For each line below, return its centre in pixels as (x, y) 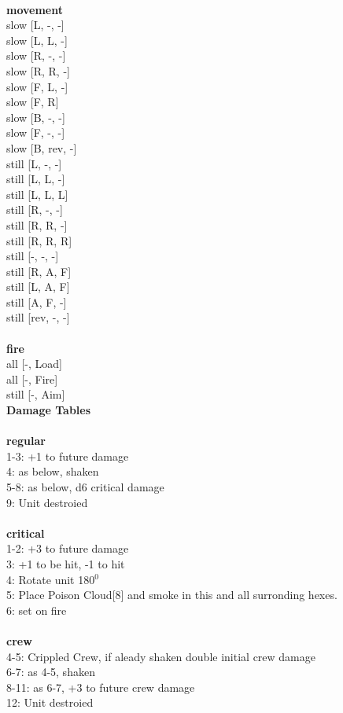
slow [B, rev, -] (42, 147)
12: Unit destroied (50, 702)
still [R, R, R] (39, 240)
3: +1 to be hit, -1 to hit (66, 563)
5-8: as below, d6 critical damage (85, 487)
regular (26, 441)
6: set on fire (37, 610)
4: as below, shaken (53, 471)
